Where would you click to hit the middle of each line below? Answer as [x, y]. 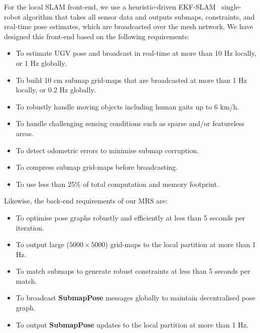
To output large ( [43, 244]
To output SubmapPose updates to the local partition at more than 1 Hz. [132, 324]
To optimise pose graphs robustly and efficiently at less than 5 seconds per [131, 217]
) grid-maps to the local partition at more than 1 [180, 244]
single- [231, 7]
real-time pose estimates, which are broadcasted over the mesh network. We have [129, 26]
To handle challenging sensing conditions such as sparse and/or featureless [130, 123]
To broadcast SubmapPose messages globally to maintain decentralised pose [136, 298]
